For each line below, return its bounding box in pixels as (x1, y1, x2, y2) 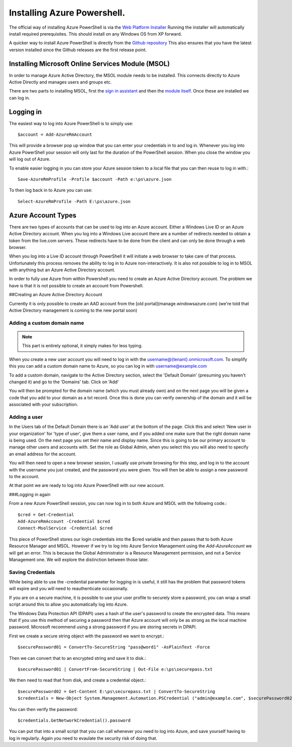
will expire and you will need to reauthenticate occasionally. (9, 586, 128, 592)
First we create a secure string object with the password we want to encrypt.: (9, 633, 164, 639)
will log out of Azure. (9, 156, 51, 162)
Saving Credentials (9, 569, 55, 576)
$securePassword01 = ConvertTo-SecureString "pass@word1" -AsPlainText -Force (18, 644, 210, 650)
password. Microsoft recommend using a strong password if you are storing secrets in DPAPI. (9, 624, 197, 630)
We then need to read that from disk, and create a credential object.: (9, 677, 146, 683)
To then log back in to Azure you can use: (9, 187, 92, 193)
